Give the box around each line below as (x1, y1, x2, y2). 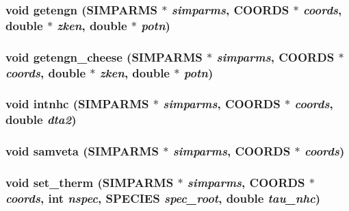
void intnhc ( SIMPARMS (5, 95, 149, 112)
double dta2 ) (5, 111, 77, 128)
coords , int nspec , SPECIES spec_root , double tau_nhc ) (5, 189, 321, 206)
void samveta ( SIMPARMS (5, 142, 159, 160)
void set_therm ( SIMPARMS (5, 174, 174, 191)
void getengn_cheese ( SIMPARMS (5, 48, 203, 65)
